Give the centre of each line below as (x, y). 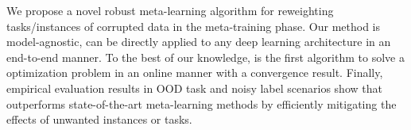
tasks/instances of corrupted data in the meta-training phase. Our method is (194, 26)
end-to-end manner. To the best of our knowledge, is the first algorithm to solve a (205, 57)
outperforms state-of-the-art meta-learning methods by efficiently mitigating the (202, 103)
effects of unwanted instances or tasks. (99, 119)
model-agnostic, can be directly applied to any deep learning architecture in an (199, 42)
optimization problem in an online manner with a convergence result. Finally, (195, 73)
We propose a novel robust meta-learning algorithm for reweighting (170, 10)
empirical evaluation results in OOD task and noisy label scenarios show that (194, 88)
